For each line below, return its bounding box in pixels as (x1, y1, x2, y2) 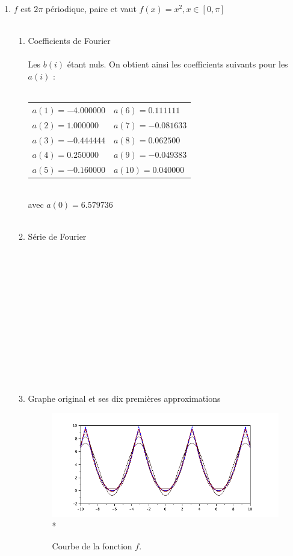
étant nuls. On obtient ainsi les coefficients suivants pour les (67, 58, 288, 70)
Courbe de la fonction (52, 539, 132, 552)
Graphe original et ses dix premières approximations (28, 392, 221, 404)
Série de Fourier (28, 230, 87, 243)
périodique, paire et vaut (45, 2, 137, 14)
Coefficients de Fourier (28, 34, 111, 47)
